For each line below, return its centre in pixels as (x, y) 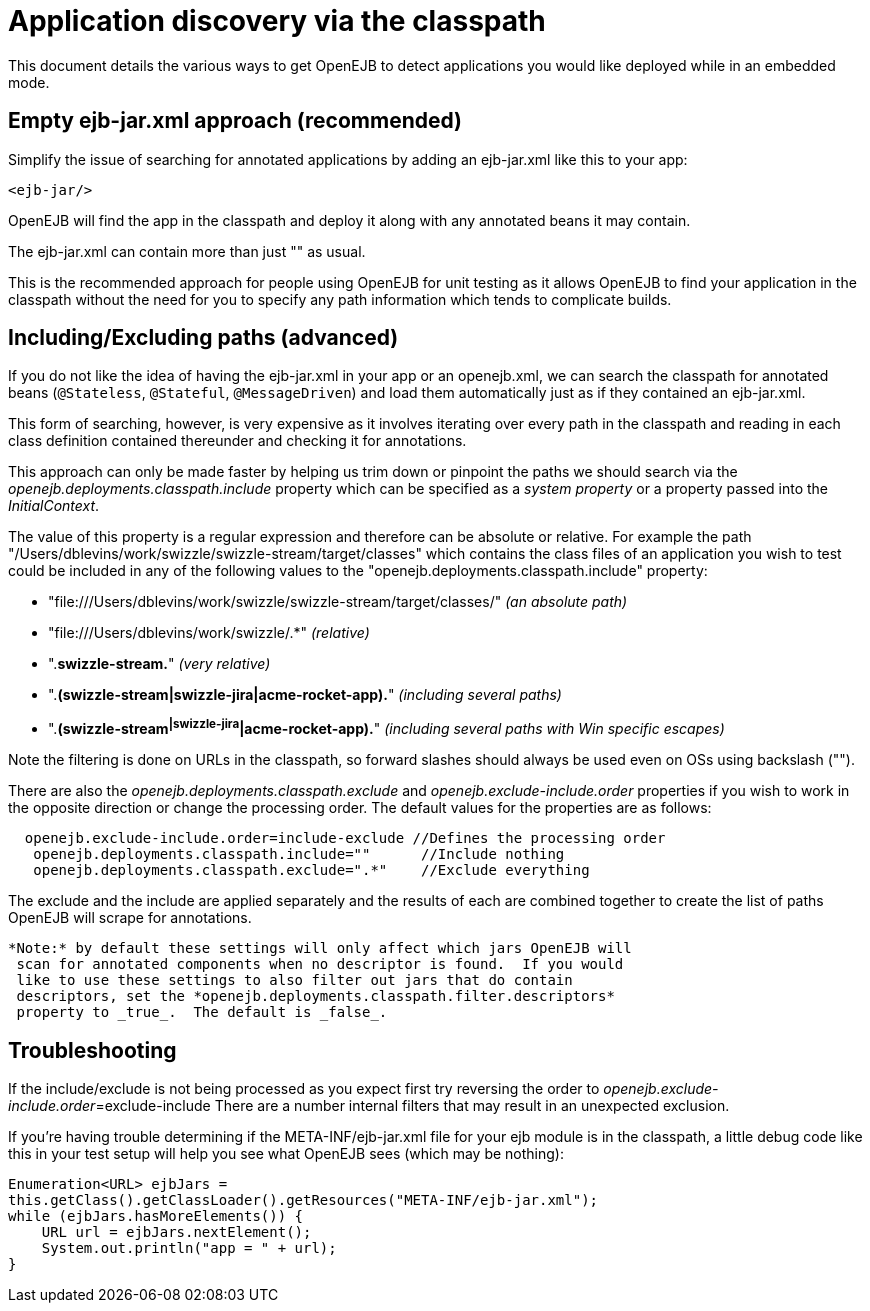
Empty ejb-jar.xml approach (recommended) (235, 121)
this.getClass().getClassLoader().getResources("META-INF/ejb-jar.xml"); (303, 1199)
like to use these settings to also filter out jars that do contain (294, 980)
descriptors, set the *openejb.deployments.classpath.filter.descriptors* (315, 996)
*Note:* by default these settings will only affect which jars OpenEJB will (320, 948)
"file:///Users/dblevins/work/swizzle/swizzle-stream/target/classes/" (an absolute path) (338, 602)
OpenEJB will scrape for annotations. (130, 918)
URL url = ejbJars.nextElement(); (176, 1231)
